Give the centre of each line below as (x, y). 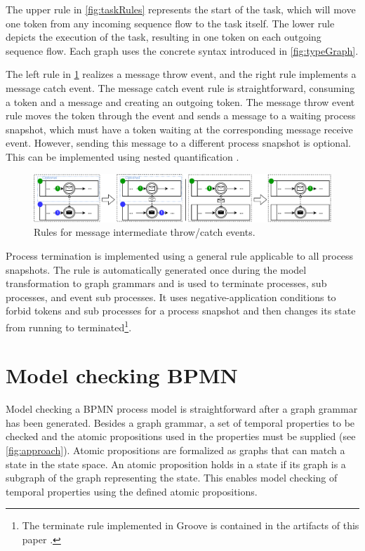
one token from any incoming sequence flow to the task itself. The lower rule (170, 23)
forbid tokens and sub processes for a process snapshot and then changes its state (181, 311)
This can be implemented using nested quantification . (122, 156)
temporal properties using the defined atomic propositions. (132, 491)
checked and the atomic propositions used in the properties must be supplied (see (181, 436)
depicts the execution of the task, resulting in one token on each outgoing (164, 37)
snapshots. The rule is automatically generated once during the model (156, 269)
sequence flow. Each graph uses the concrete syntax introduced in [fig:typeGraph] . (182, 50)
